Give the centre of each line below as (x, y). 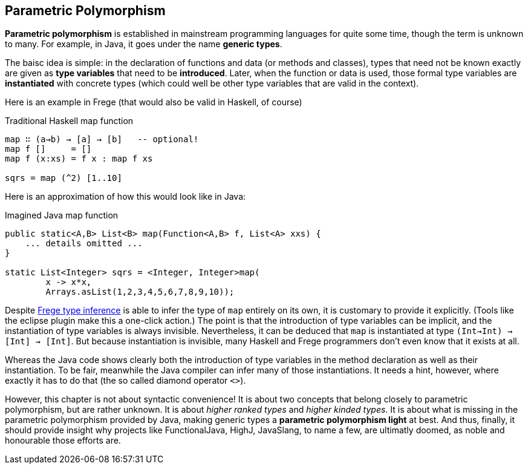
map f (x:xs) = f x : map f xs (79, 159)
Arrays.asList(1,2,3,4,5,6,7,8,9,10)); (140, 292)
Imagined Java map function (62, 215)
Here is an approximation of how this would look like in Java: (125, 197)
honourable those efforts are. (63, 441)
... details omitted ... (84, 244)
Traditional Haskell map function (69, 121)
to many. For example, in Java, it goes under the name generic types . (144, 44)
